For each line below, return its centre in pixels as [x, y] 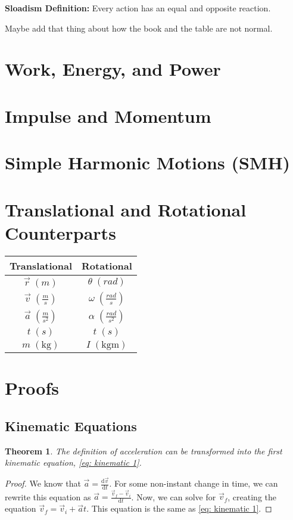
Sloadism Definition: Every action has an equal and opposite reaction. [138, 8]
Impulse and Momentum [108, 115]
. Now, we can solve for [174, 496]
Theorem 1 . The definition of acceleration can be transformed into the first [144, 451]
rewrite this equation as [48, 496]
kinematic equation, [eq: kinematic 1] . [73, 462]
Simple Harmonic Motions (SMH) [148, 162]
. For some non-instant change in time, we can [194, 483]
